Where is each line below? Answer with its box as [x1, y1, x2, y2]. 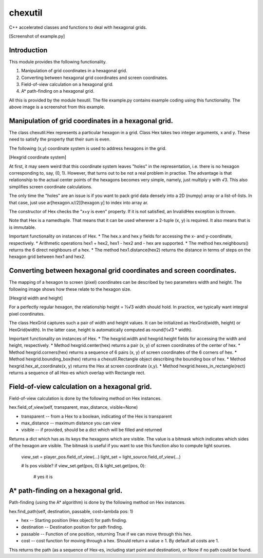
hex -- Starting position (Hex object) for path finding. [21, 518, 128, 523]
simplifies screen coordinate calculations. [9, 183, 93, 190]
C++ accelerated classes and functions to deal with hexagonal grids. [9, 24, 147, 30]
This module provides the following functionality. [9, 59, 107, 64]
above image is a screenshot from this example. [9, 104, 105, 110]
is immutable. [9, 224, 36, 230]
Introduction [9, 46, 48, 54]
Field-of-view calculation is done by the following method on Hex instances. [9, 395, 162, 401]
